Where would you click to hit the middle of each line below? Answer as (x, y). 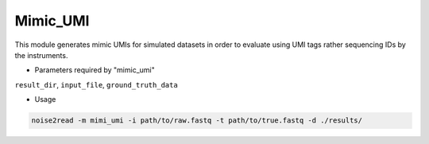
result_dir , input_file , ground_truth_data (96, 84)
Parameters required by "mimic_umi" (95, 70)
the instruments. (41, 55)
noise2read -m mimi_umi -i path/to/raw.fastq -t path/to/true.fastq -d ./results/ (197, 121)
